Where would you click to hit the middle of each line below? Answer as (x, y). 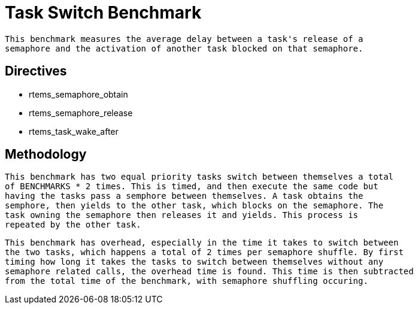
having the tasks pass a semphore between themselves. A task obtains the (184, 196)
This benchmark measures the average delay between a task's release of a (184, 39)
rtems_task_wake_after (74, 131)
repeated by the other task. (73, 225)
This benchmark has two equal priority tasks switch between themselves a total (199, 177)
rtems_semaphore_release (81, 113)
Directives (36, 71)
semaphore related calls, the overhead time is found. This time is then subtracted (209, 272)
